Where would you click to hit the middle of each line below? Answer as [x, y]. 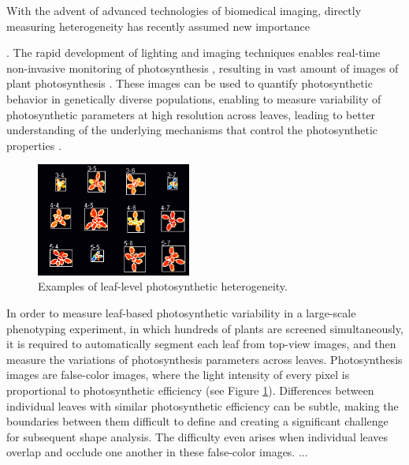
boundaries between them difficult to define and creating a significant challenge [197, 421]
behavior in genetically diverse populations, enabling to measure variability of [194, 98]
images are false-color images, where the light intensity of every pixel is [178, 375]
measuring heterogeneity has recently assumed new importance [158, 26]
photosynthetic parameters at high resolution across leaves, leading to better [191, 114]
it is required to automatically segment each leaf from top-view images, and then [201, 344]
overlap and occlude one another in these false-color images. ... [157, 452]
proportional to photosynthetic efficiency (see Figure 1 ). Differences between [190, 390]
